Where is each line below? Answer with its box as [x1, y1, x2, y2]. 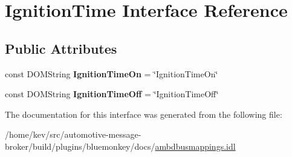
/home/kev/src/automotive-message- [5, 128, 141, 141]
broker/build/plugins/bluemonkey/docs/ [5, 139, 155, 152]
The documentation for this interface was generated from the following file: [5, 107, 282, 120]
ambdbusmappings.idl [155, 139, 236, 152]
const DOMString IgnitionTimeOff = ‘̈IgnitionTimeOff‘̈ [5, 88, 219, 100]
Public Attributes [5, 39, 117, 57]
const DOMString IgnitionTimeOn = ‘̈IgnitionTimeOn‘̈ [5, 67, 218, 80]
